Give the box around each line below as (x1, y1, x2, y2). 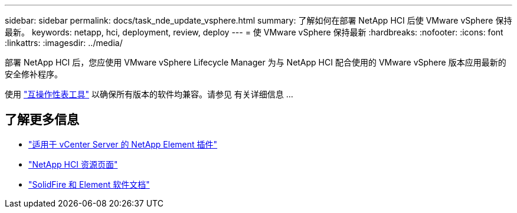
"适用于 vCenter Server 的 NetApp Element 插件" (28, 139, 218, 149)
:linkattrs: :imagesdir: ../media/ (5, 38, 123, 48)
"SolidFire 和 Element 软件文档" (28, 179, 150, 189)
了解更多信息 (5, 112, 79, 127)
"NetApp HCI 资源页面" (28, 159, 118, 169)
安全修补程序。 (5, 69, 63, 79)
